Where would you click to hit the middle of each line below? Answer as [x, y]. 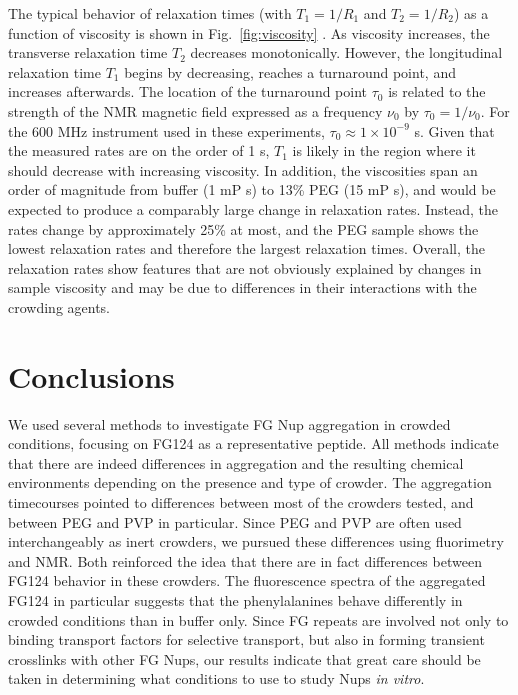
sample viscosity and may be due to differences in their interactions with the [242, 287]
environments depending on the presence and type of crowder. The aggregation [250, 482]
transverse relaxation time [88, 52]
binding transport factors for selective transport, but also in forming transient [246, 639]
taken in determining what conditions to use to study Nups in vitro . [216, 678]
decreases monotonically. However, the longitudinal [346, 52]
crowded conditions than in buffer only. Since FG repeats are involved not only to [258, 619]
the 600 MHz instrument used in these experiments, [166, 130]
